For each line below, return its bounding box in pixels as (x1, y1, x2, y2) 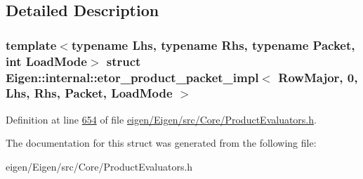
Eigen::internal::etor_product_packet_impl (6, 68, 259, 86)
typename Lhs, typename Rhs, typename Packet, (71, 36, 355, 53)
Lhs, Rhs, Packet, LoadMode (6, 84, 173, 102)
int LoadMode (6, 52, 87, 69)
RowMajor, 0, (278, 68, 358, 86)
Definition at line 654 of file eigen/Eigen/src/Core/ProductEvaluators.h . (6, 112, 317, 126)
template (6, 36, 57, 53)
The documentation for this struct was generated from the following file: (6, 135, 317, 150)
